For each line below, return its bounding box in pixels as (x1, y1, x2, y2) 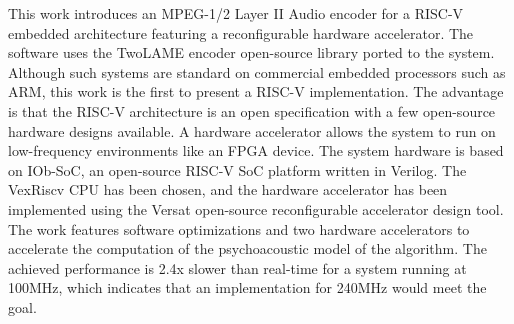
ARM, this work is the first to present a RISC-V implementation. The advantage (8, 81, 504, 102)
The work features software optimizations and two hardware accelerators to (8, 218, 470, 239)
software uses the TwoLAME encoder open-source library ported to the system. (8, 42, 495, 63)
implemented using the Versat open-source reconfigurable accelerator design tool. (8, 198, 504, 219)
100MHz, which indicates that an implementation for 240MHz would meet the (8, 277, 487, 298)
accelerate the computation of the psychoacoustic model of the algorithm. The (8, 238, 487, 259)
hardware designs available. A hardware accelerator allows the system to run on (8, 120, 496, 141)
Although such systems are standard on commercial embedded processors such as (8, 61, 506, 82)
